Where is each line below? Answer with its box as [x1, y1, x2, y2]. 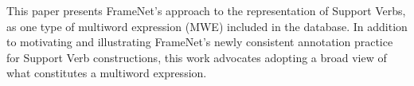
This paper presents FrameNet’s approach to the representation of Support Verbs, [6, 2, 406, 18]
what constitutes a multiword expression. [6, 64, 207, 81]
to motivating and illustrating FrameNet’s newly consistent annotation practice [6, 33, 393, 50]
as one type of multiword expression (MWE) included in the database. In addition [6, 18, 408, 34]
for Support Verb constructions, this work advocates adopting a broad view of [6, 49, 387, 65]
